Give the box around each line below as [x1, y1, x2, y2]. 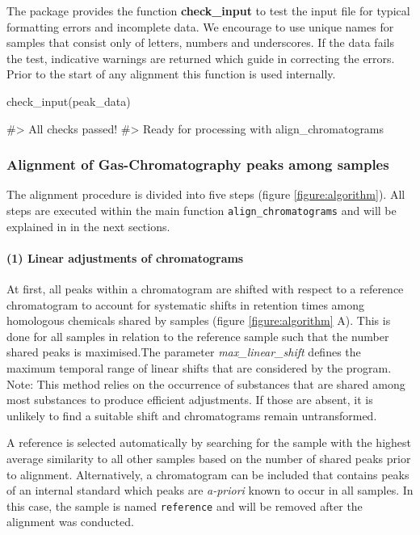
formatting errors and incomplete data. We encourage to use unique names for [6, 18, 394, 35]
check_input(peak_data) [6, 92, 131, 109]
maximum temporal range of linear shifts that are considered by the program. [6, 359, 392, 376]
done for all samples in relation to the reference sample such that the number [6, 327, 389, 344]
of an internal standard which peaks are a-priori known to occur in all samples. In [6, 482, 414, 499]
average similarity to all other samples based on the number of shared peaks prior [6, 449, 411, 466]
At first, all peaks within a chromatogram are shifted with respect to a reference [6, 280, 404, 297]
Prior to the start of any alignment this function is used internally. [6, 65, 336, 82]
